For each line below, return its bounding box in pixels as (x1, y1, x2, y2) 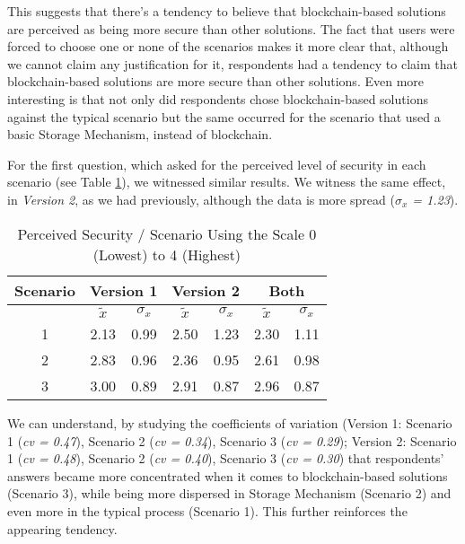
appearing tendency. (7, 519, 118, 538)
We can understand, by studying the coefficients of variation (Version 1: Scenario (7, 414, 452, 433)
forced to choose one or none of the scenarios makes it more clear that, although (7, 37, 449, 56)
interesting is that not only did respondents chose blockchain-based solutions (7, 89, 428, 108)
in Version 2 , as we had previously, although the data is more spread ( (7, 189, 395, 208)
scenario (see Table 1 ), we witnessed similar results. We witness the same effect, (7, 172, 446, 191)
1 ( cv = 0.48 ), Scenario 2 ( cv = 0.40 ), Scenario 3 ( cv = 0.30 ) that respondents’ (7, 449, 444, 468)
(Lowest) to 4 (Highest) (92, 243, 241, 265)
